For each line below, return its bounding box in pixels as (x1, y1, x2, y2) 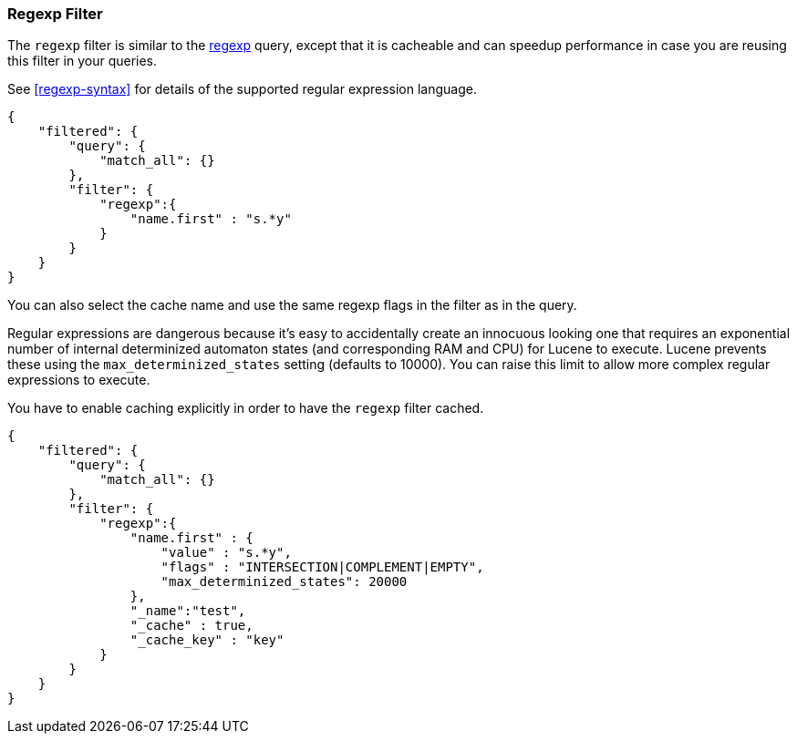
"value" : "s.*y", (160, 545, 292, 561)
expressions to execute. (7, 372, 150, 388)
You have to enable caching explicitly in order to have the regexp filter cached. (7, 400, 484, 417)
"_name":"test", (129, 603, 246, 619)
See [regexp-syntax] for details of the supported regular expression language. (7, 81, 477, 98)
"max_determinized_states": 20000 (160, 574, 408, 590)
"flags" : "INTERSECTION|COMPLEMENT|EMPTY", (160, 560, 484, 575)
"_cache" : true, (129, 618, 254, 633)
